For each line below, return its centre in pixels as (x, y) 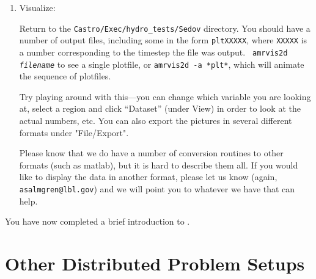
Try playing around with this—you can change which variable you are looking (165, 96)
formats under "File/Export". (74, 132)
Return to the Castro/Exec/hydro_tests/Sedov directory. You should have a (165, 28)
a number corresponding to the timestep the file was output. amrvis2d (153, 52)
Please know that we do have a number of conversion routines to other (151, 153)
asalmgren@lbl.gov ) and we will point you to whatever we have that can (157, 188)
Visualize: (37, 7)
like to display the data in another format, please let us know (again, (148, 177)
